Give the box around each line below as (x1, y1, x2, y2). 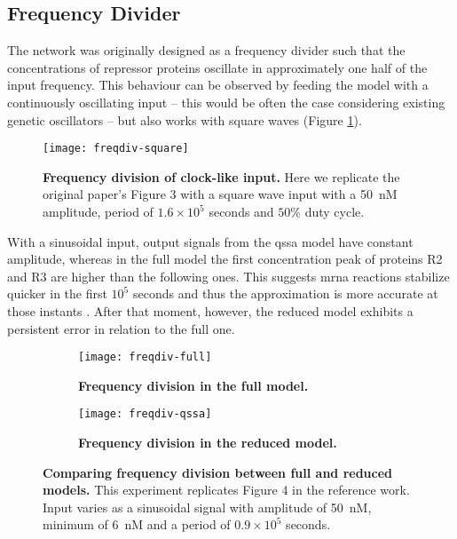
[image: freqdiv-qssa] (78, 408, 212, 421)
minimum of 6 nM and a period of (43, 515, 231, 534)
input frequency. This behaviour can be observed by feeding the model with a (7, 75, 429, 94)
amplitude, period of (43, 202, 154, 221)
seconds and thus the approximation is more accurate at (132, 284, 438, 303)
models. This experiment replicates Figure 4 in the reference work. (43, 480, 410, 499)
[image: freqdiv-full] (78, 351, 212, 364)
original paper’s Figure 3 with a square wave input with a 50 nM (43, 185, 398, 203)
